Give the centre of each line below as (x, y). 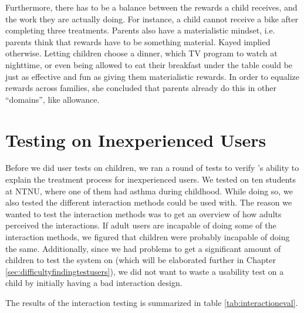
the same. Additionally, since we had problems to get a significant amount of (143, 248)
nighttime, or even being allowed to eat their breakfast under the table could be (149, 64)
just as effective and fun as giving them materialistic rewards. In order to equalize (153, 76)
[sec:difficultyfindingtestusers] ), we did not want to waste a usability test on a (145, 271)
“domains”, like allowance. (53, 99)
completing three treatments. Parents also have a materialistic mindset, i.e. (140, 30)
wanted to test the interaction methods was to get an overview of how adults (143, 213)
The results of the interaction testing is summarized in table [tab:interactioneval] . (152, 302)
